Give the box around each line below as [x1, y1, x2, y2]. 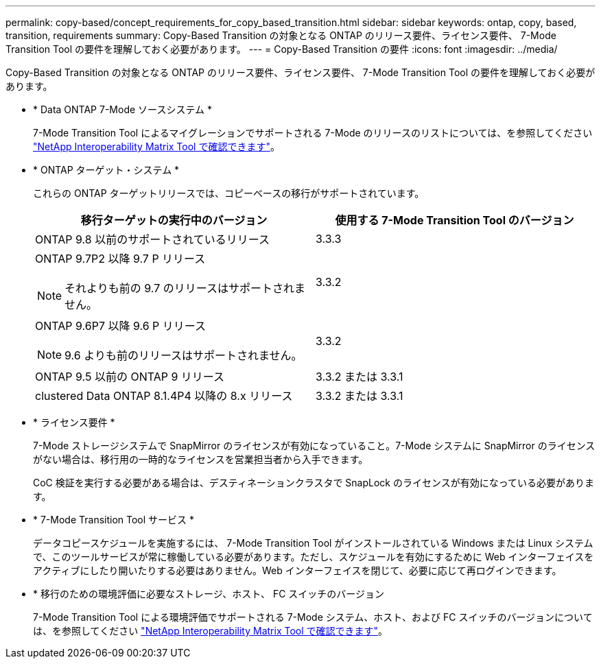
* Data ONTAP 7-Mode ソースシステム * [33, 104, 212, 115]
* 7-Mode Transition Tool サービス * [33, 514, 195, 525]
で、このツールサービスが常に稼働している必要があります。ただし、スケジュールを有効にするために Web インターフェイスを [33, 551, 594, 562]
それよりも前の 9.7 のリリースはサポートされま [64, 281, 305, 295]
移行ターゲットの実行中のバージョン [80, 213, 268, 227]
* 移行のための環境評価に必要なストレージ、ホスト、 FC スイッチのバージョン [33, 588, 385, 600]
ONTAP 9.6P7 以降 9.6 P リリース [35, 319, 206, 333]
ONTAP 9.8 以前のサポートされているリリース [35, 233, 270, 246]
